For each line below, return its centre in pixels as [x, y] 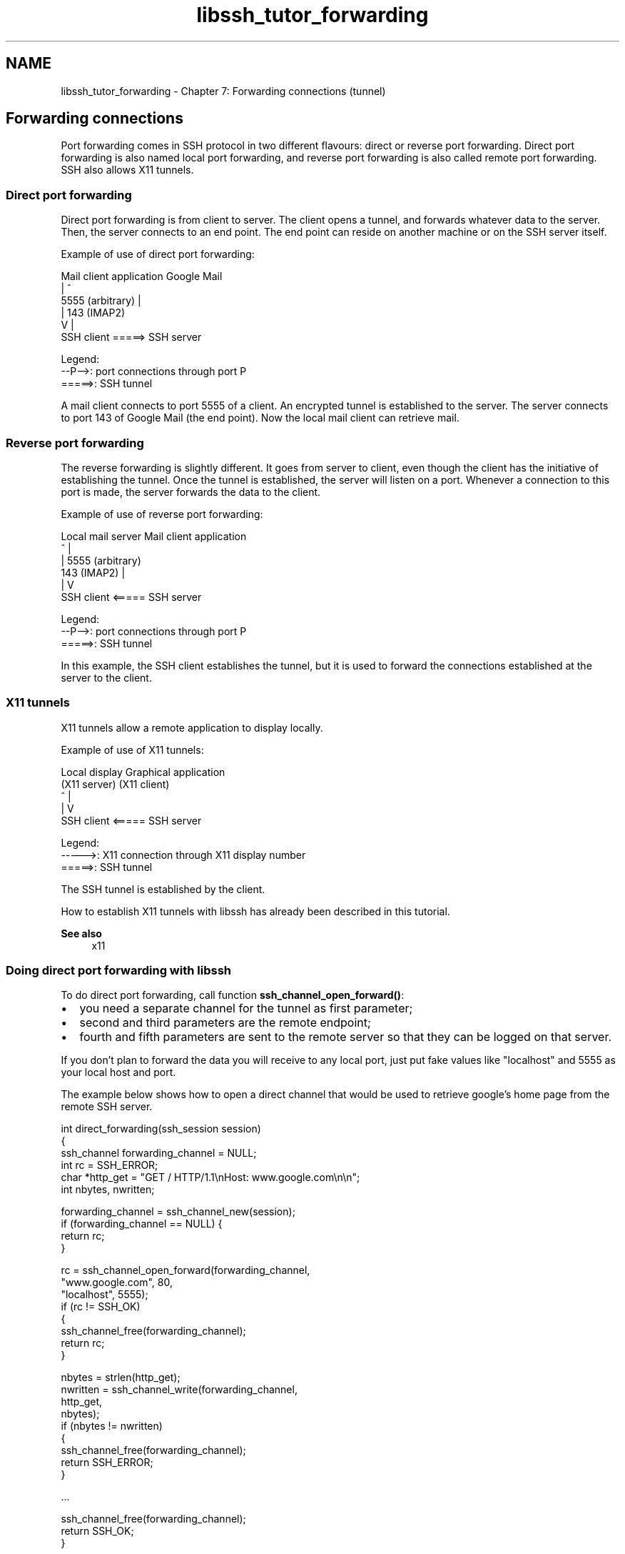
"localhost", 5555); [105, 1295]
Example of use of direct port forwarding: [158, 254]
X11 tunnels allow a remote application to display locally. [192, 727]
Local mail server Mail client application [154, 536]
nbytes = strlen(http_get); [121, 1378]
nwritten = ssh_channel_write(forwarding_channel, [179, 1390]
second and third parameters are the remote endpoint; [225, 1023]
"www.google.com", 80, [117, 1282]
